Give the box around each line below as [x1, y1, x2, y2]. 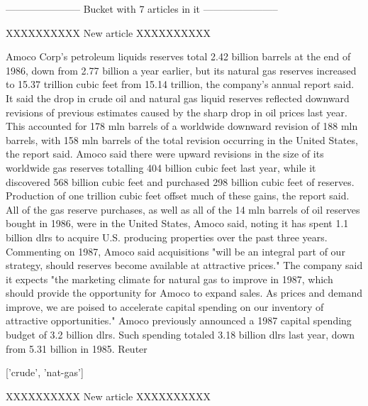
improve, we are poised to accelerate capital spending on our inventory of [6, 299, 324, 314]
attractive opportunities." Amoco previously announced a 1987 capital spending [6, 313, 352, 328]
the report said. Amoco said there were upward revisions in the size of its [6, 146, 324, 161]
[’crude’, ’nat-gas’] [6, 365, 84, 380]
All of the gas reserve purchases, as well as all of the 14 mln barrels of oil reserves [6, 202, 360, 216]
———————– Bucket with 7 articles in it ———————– [6, 1, 278, 16]
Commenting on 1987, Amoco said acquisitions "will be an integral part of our [6, 243, 345, 258]
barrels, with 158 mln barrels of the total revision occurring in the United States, [6, 132, 358, 147]
